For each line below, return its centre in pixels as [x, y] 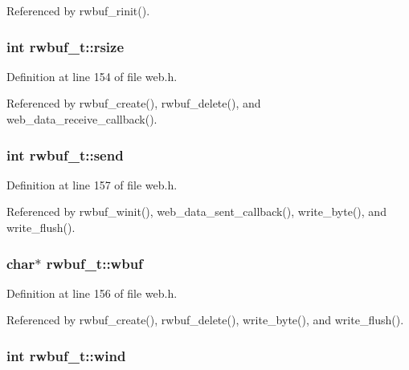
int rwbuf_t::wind [66, 355]
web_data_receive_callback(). [82, 119]
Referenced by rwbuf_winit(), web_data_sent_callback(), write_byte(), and [196, 211]
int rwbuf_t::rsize [65, 46]
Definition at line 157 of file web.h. [92, 184]
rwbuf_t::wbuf [94, 263]
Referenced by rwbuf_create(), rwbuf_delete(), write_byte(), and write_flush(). [205, 320]
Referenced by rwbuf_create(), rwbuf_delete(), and [134, 103]
